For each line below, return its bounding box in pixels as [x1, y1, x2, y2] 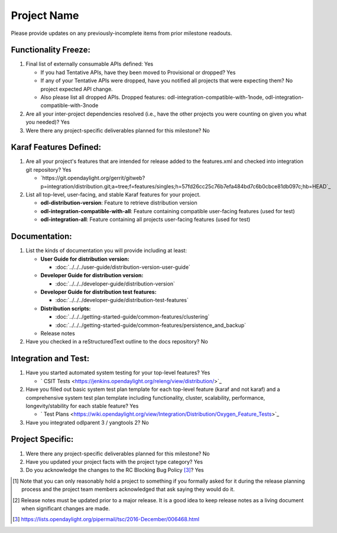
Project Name [11, 9, 79, 22]
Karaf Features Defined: [11, 142, 102, 152]
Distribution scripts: [40, 305, 91, 312]
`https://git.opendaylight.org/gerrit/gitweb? [40, 175, 145, 182]
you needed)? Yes [25, 118, 70, 126]
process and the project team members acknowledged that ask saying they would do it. [21, 486, 235, 493]
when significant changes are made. [21, 505, 111, 512]
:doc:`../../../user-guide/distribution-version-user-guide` [55, 264, 190, 271]
